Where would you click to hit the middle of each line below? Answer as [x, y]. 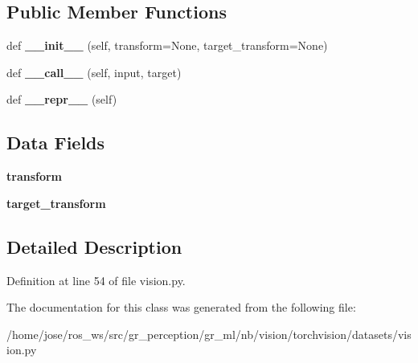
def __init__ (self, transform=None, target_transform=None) [167, 45]
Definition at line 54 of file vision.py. [96, 280]
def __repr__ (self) [62, 99]
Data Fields [56, 143]
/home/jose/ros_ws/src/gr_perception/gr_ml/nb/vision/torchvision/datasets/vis [209, 334]
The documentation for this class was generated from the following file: [181, 307]
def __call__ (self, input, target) [94, 72]
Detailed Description [94, 246]
